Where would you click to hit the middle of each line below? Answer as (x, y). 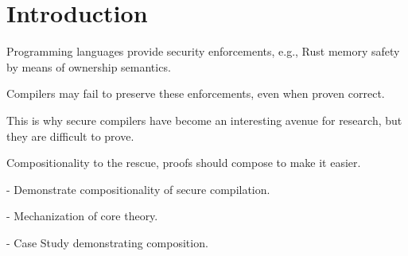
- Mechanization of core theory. (82, 216)
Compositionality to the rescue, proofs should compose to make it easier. (184, 163)
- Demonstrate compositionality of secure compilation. (138, 189)
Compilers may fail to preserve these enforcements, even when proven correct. (196, 93)
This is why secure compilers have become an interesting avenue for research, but (204, 120)
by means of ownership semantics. (89, 66)
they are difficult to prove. (70, 136)
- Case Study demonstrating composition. (107, 242)
